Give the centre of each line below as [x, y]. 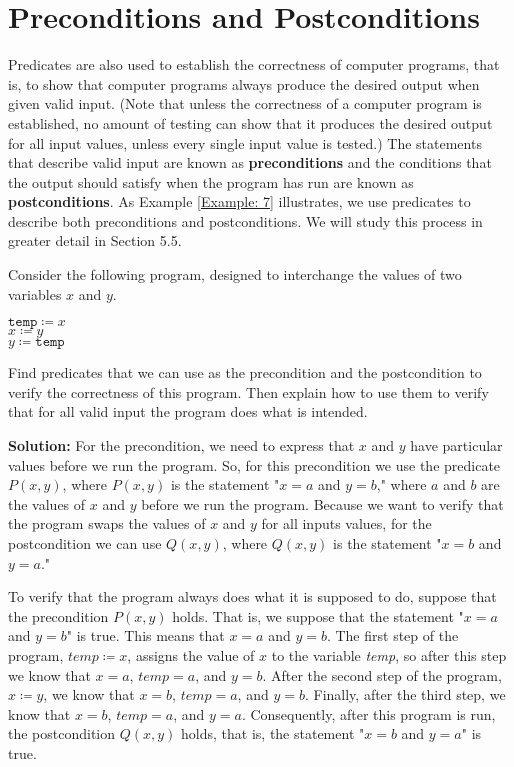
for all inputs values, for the [346, 523]
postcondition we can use [85, 543]
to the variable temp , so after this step [389, 654]
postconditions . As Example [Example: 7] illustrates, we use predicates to [239, 201]
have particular [456, 445]
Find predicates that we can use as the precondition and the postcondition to [245, 372]
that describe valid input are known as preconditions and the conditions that [250, 162]
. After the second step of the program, [382, 674]
